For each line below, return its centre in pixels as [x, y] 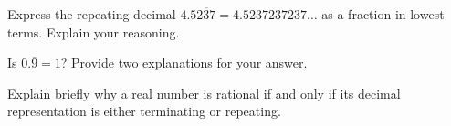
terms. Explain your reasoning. [94, 31]
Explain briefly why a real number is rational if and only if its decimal [204, 93]
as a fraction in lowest [383, 14]
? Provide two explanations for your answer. [184, 63]
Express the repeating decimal [92, 14]
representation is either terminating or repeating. [144, 111]
